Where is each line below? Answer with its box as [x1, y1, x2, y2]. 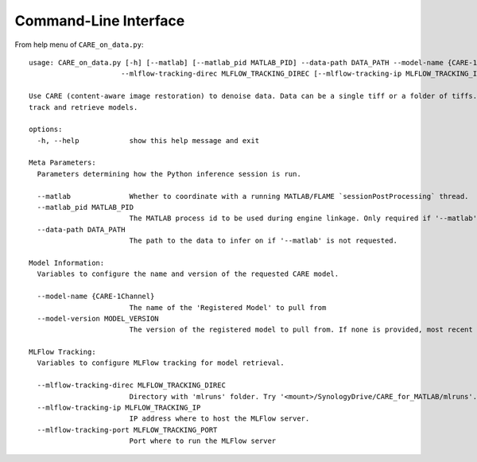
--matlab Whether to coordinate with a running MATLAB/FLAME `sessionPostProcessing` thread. [37, 192, 469, 200]
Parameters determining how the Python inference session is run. [37, 169, 301, 178]
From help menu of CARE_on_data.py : [14, 40, 144, 49]
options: [29, 125, 63, 134]
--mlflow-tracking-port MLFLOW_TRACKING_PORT [37, 425, 218, 434]
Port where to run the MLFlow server [129, 437, 277, 445]
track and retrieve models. [29, 103, 138, 111]
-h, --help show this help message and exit [37, 136, 260, 145]
